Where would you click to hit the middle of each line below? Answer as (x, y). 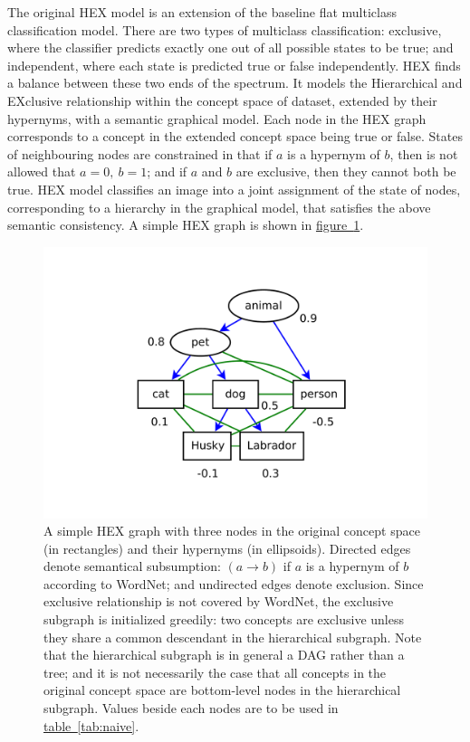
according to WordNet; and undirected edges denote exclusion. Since (234, 583)
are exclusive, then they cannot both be (346, 171)
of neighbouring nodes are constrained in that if (140, 153)
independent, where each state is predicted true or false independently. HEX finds (234, 65)
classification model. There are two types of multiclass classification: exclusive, (225, 29)
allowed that (42, 171)
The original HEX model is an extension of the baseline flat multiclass (202, 12)
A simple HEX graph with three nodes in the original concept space (232, 531)
